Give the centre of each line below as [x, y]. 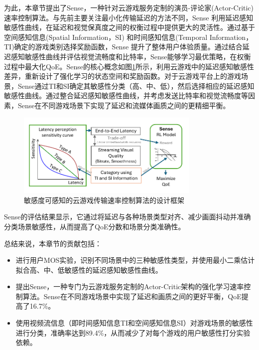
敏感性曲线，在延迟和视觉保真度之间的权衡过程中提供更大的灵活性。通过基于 [129, 27]
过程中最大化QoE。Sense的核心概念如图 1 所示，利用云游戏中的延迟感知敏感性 [129, 66]
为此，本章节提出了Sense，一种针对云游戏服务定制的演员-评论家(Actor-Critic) [129, 7]
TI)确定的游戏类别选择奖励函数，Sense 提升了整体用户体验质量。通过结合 [123, 47]
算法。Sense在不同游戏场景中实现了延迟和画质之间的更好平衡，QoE [132, 296]
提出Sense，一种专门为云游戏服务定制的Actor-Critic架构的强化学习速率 [130, 286]
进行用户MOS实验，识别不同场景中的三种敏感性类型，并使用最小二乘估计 [135, 260]
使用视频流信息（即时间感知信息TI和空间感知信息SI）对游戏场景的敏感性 [134, 323]
